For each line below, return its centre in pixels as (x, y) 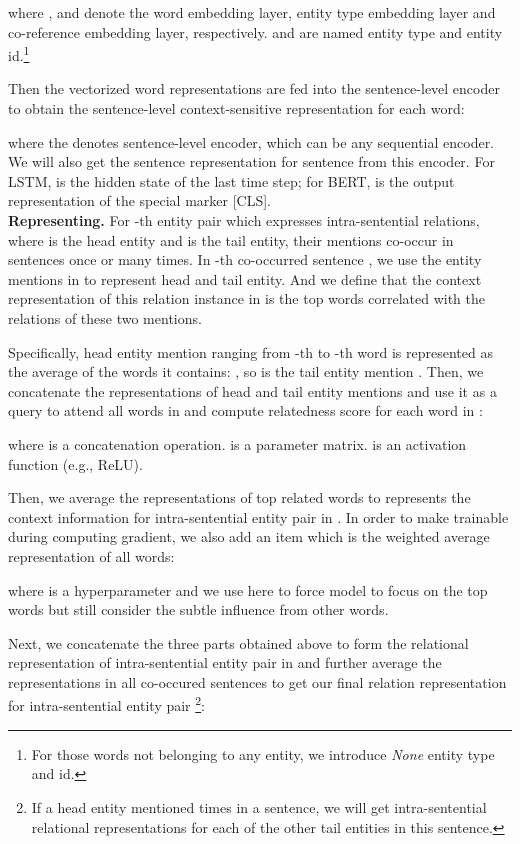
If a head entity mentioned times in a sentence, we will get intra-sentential (259, 806)
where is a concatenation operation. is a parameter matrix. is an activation (237, 443)
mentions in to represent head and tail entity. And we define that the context (245, 278)
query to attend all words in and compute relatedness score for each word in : (245, 410)
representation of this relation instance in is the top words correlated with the (247, 298)
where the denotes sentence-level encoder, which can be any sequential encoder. (251, 141)
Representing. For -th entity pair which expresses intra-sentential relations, (244, 220)
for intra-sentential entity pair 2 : (107, 704)
